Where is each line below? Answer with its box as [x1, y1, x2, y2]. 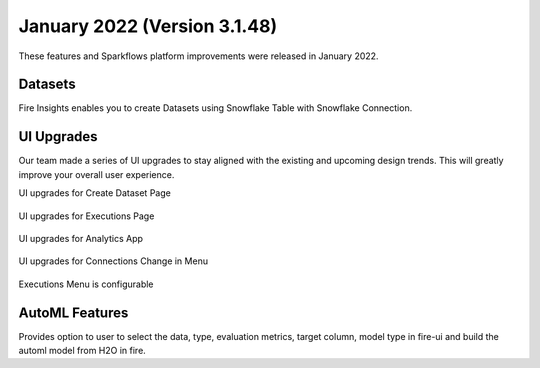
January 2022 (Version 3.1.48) [18, 15, 278, 37]
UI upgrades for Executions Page [18, 210, 155, 222]
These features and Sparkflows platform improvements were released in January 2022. [18, 50, 379, 62]
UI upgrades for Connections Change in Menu [18, 255, 209, 267]
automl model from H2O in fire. [18, 345, 147, 356]
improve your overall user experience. [18, 168, 175, 180]
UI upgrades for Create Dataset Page [18, 187, 172, 199]
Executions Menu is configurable [18, 278, 154, 290]
